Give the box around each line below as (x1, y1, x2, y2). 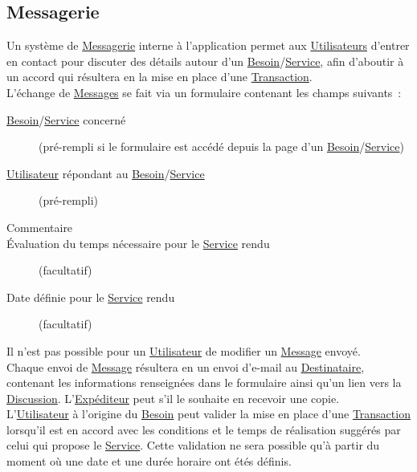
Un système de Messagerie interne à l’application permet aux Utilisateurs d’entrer (6, 37, 410, 54)
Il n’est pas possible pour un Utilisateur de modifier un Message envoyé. (6, 342, 361, 359)
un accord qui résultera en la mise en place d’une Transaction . (6, 68, 313, 85)
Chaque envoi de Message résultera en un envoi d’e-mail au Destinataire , (6, 358, 365, 375)
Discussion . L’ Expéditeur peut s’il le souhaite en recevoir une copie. (6, 389, 340, 406)
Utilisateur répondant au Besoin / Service (6, 165, 205, 181)
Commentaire (6, 218, 73, 235)
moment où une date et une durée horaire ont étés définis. (6, 453, 292, 470)
